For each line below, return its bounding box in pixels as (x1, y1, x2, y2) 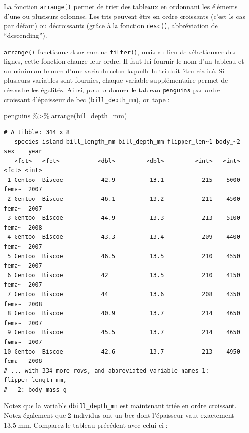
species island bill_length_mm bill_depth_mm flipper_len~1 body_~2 (14, 138, 240, 145)
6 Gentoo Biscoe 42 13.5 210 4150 (7, 271, 240, 279)
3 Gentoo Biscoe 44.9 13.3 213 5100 (7, 215, 240, 222)
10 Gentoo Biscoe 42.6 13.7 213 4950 (4, 348, 240, 355)
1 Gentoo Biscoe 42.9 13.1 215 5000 (7, 176, 240, 183)
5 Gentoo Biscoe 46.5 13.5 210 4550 (7, 253, 240, 260)
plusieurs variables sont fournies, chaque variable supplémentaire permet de (4, 75, 228, 85)
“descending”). (4, 30, 47, 40)
